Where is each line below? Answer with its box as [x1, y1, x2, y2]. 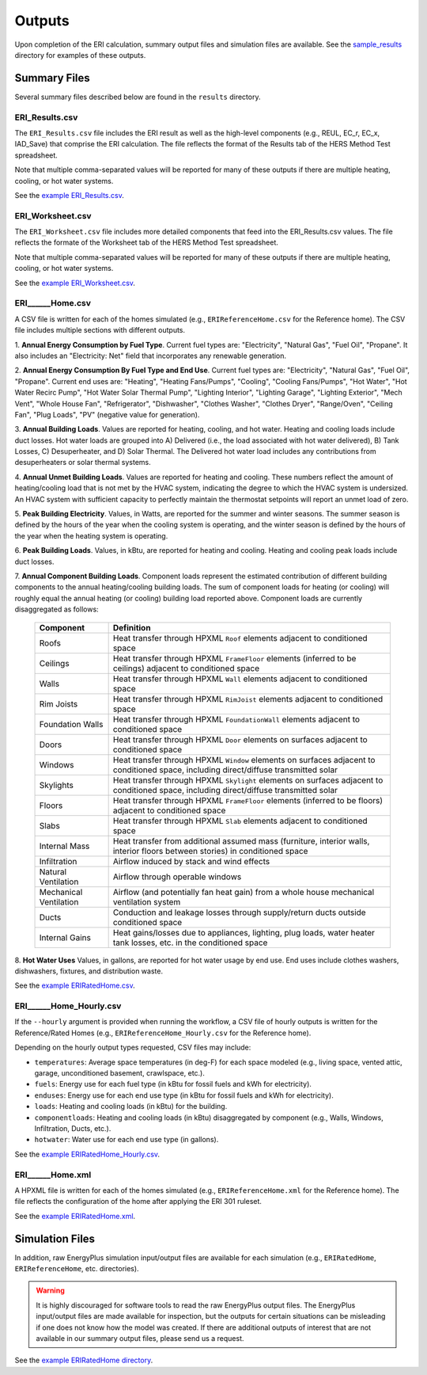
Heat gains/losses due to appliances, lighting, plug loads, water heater [112, 927, 376, 938]
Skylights [39, 779, 74, 790]
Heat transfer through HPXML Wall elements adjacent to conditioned [112, 673, 368, 684]
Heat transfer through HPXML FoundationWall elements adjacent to [112, 714, 360, 725]
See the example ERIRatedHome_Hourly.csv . [14, 1149, 161, 1159]
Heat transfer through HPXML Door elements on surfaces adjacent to [112, 733, 368, 745]
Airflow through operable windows [112, 871, 242, 882]
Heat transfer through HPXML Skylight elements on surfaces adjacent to [112, 775, 384, 786]
